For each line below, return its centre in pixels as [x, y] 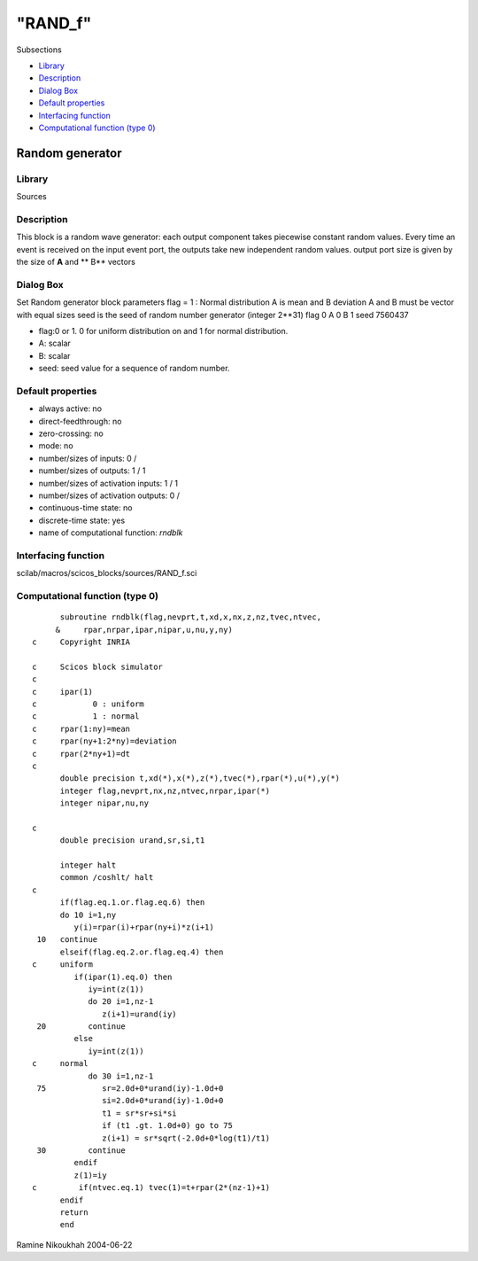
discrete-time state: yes [82, 520]
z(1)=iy [90, 1175]
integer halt [88, 865]
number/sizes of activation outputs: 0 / [109, 495]
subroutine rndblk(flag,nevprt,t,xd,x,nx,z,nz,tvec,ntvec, [191, 617]
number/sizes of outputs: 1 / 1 [92, 471]
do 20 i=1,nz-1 [121, 1002]
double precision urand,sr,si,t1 [132, 841]
